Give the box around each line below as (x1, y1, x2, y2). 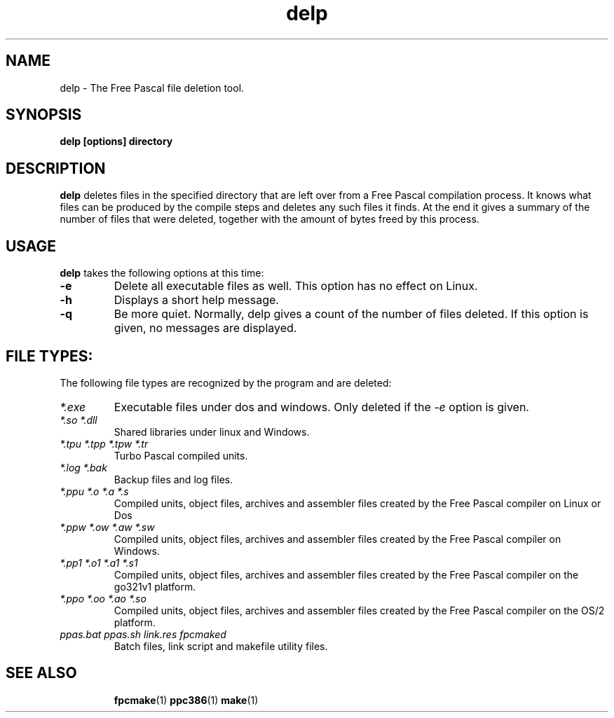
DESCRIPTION (6, 159, 106, 177)
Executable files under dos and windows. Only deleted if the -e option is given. (114, 399, 529, 414)
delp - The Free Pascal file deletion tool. (60, 81, 245, 94)
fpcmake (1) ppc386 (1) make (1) (114, 693, 259, 706)
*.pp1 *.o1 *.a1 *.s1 (60, 556, 138, 569)
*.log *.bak (60, 461, 107, 474)
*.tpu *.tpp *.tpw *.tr (60, 437, 149, 450)
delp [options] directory (60, 135, 173, 148)
